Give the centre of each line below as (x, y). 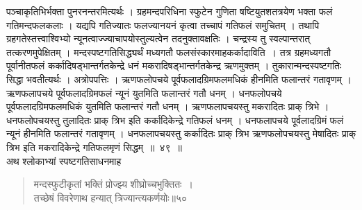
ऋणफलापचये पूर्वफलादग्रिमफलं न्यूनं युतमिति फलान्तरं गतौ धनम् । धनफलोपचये (144, 93)
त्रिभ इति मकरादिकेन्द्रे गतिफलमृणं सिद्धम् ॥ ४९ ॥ (94, 147)
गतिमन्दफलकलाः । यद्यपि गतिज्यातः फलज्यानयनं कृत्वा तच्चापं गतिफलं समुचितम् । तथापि (163, 25)
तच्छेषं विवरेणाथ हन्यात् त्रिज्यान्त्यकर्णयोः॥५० (110, 197)
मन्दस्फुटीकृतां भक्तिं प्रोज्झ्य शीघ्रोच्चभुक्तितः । (113, 184)
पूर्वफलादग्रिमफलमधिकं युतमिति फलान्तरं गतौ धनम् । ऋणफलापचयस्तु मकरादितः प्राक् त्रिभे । (168, 106)
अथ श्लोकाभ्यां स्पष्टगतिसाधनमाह (64, 160)
